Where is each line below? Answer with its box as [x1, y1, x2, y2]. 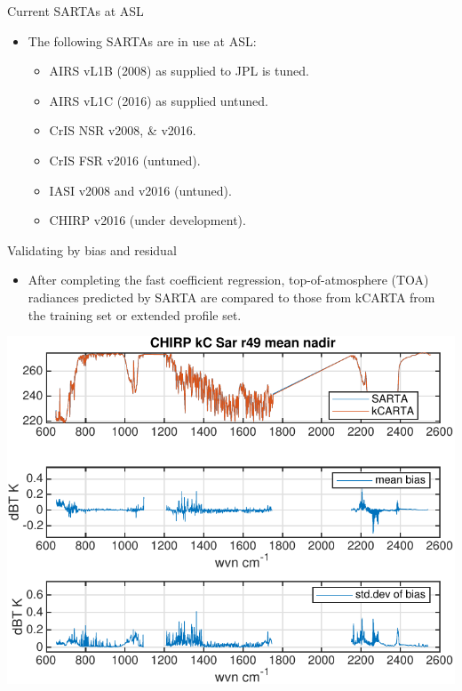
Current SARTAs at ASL [7, 2, 144, 20]
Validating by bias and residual [7, 240, 177, 259]
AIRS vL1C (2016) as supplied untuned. [49, 91, 268, 109]
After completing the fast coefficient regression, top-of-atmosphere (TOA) [28, 270, 429, 289]
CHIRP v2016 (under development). [49, 211, 246, 229]
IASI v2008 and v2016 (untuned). [49, 181, 232, 199]
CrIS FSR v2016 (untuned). [49, 150, 201, 169]
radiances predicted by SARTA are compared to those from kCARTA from [28, 287, 435, 306]
